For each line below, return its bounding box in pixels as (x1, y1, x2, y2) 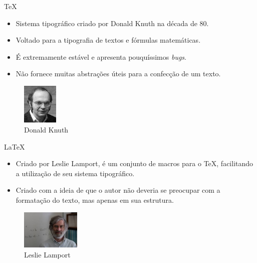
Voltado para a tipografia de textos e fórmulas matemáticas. (16, 35, 201, 45)
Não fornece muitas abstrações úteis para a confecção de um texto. (16, 68, 221, 79)
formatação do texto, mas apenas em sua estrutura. (16, 194, 174, 205)
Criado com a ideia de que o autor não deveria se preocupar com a (16, 185, 220, 195)
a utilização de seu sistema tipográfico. (16, 168, 135, 178)
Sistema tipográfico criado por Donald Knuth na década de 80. (16, 18, 209, 28)
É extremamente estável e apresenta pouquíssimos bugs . (16, 51, 186, 62)
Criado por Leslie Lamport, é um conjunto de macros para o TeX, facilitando (16, 158, 253, 169)
